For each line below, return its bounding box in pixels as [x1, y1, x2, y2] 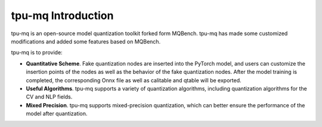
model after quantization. [26, 110, 88, 117]
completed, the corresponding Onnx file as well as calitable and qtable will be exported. [26, 76, 241, 83]
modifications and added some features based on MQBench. [11, 38, 161, 45]
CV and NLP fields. [26, 93, 73, 101]
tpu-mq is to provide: [11, 49, 63, 56]
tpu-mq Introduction [11, 9, 114, 22]
